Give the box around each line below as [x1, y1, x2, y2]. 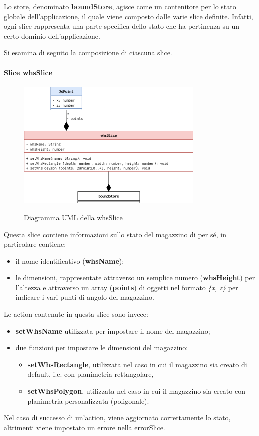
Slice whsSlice [4, 67, 53, 77]
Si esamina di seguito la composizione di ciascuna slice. [4, 47, 172, 58]
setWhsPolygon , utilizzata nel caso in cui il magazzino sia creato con [27, 386, 245, 396]
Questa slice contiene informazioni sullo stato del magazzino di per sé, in [4, 229, 226, 239]
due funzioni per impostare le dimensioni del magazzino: [15, 342, 188, 353]
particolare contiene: [4, 239, 66, 249]
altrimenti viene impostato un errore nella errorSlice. [4, 422, 165, 432]
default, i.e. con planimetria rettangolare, [27, 369, 154, 379]
